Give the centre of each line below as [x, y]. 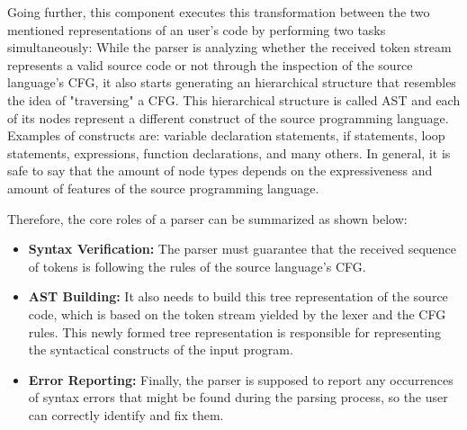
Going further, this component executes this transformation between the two [219, 12]
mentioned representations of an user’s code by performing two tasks [197, 29]
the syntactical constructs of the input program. [161, 349]
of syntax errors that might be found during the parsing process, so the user [238, 397]
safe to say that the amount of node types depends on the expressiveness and [220, 170]
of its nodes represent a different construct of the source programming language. [228, 117]
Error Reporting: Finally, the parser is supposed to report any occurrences [241, 379]
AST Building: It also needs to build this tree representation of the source [238, 296]
